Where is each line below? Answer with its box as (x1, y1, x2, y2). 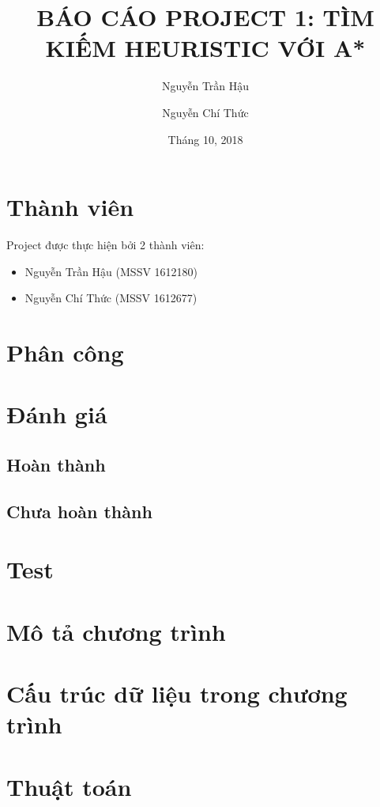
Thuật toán (6, 770, 132, 802)
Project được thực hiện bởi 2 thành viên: (6, 237, 205, 253)
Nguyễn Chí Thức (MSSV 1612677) (24, 290, 198, 306)
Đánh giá (6, 398, 107, 430)
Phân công (6, 336, 124, 368)
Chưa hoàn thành (6, 498, 152, 523)
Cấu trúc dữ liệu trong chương (6, 677, 348, 710)
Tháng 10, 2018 (167, 131, 243, 147)
